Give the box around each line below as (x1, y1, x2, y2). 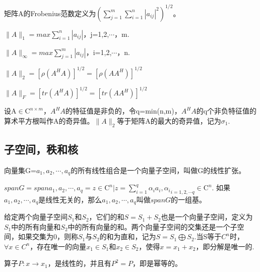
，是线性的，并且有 (47, 258, 111, 268)
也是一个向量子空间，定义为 (161, 211, 253, 222)
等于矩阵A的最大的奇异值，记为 (117, 115, 221, 126)
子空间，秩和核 (4, 141, 78, 157)
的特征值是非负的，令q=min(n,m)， (65, 105, 181, 116)
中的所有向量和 (11, 221, 61, 232)
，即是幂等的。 (133, 258, 182, 268)
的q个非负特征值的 (196, 105, 257, 116)
